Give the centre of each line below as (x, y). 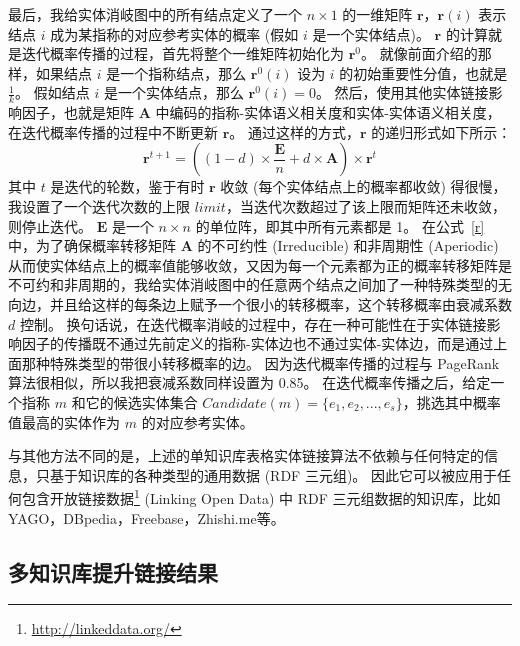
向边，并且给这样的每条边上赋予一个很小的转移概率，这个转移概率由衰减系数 (260, 303)
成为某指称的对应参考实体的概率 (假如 (174, 33)
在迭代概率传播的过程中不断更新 (113, 131)
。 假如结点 (52, 92)
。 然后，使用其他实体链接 (402, 92)
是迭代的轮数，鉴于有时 (127, 186)
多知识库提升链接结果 (113, 571)
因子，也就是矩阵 (77, 112)
